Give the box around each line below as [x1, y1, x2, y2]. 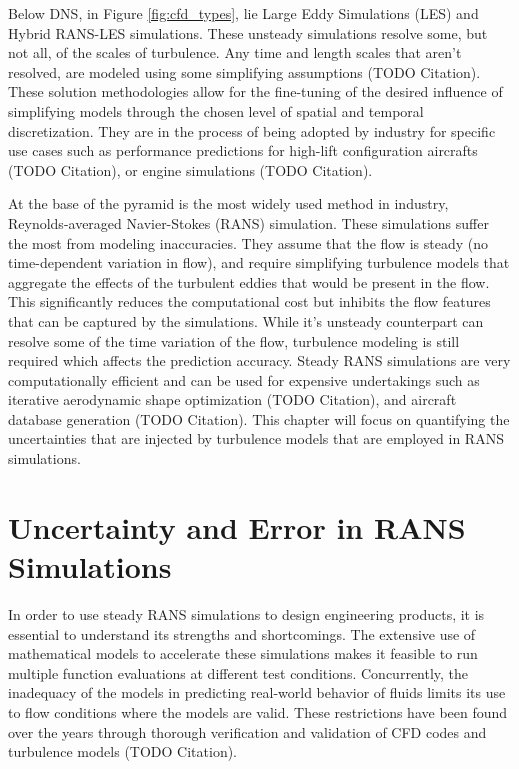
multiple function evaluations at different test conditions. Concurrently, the [8, 662, 469, 683]
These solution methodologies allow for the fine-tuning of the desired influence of [8, 81, 503, 102]
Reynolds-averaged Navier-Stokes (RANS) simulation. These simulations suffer [8, 212, 489, 233]
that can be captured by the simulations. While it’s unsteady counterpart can [8, 310, 484, 331]
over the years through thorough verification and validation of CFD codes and [8, 721, 487, 742]
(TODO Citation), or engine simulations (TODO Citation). [8, 159, 373, 180]
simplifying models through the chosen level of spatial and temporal [8, 100, 424, 121]
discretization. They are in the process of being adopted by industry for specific [8, 120, 496, 141]
